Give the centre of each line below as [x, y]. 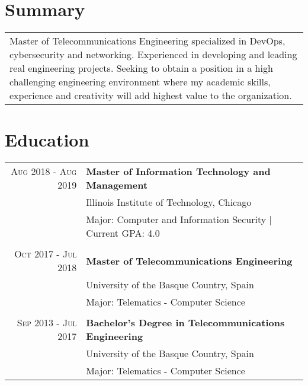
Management [117, 185]
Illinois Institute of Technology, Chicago [169, 202]
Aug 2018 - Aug [44, 171]
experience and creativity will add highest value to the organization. [151, 96]
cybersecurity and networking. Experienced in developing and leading [153, 55]
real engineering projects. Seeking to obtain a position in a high [141, 68]
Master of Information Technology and [178, 171]
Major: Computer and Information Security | [179, 219]
